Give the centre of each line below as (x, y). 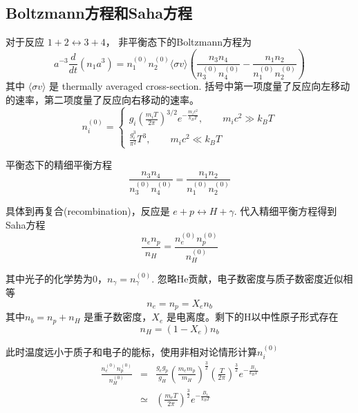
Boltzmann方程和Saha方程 (99, 13)
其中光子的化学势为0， (56, 278)
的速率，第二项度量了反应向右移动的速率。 (102, 99)
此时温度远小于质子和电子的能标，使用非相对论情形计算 (131, 351)
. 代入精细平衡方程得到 (285, 211)
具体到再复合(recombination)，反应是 (88, 211)
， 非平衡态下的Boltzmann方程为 (179, 42)
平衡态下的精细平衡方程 (59, 164)
